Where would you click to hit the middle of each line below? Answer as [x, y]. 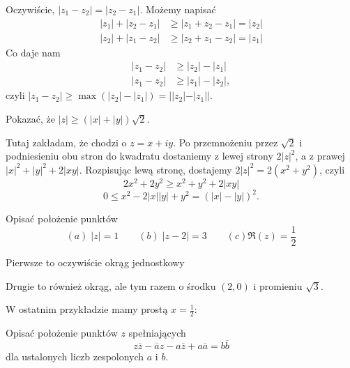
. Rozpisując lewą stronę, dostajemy [155, 169]
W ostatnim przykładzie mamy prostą [87, 309]
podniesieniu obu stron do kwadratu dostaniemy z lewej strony [139, 156]
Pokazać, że [30, 118]
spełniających [157, 332]
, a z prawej [320, 156]
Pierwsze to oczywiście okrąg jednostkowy [95, 262]
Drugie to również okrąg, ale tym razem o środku [111, 285]
